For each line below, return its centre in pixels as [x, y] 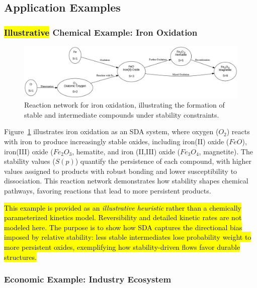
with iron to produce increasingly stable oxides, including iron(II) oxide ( [117, 141]
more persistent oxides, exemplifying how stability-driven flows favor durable [122, 247]
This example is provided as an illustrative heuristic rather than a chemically [123, 207]
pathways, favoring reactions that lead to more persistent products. [108, 191]
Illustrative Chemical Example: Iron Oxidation [101, 32]
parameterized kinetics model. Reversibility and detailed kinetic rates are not [123, 217]
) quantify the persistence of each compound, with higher [163, 161]
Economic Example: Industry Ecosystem [88, 279]
